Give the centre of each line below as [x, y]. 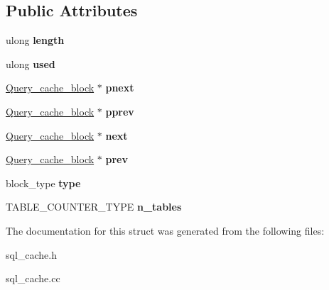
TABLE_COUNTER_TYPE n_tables [94, 207]
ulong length [35, 40]
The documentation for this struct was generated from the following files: [165, 230]
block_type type [43, 183]
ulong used [31, 63]
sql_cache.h [32, 254]
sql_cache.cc [33, 278]
